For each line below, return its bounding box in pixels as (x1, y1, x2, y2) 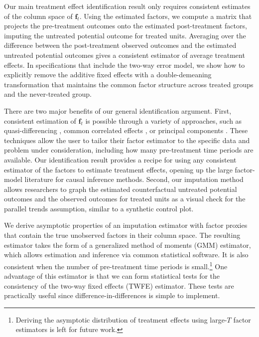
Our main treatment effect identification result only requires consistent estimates (4, 1, 251, 11)
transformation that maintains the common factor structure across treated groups (4, 79, 254, 89)
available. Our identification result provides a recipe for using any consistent (4, 154, 237, 165)
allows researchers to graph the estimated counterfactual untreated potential (4, 183, 237, 194)
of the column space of (4, 10, 73, 21)
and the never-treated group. (4, 89, 92, 99)
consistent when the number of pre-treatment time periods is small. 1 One (4, 259, 228, 271)
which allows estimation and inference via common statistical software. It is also (4, 249, 249, 260)
